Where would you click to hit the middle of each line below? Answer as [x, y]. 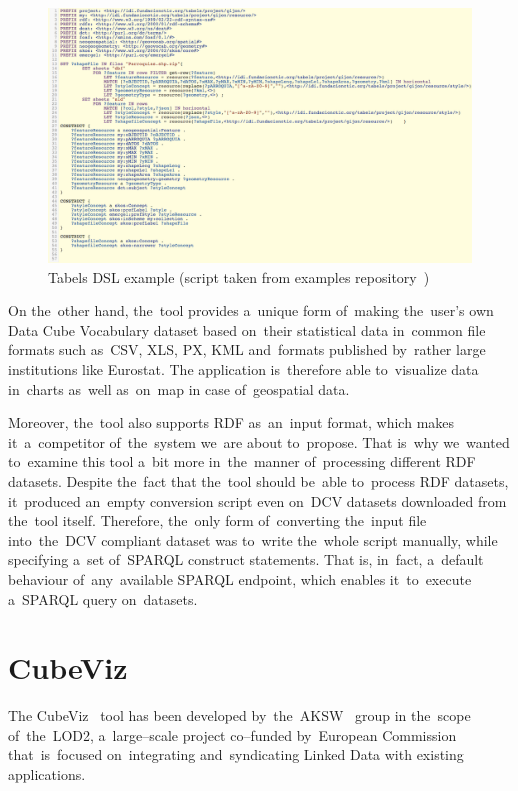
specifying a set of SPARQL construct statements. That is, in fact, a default [246, 559]
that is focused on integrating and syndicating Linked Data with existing [236, 754]
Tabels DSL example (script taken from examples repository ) [239, 276]
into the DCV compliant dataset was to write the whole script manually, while [253, 539]
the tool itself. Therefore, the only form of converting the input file [217, 520]
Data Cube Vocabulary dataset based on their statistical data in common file [247, 329]
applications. [47, 774]
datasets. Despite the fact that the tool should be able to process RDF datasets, [258, 481]
